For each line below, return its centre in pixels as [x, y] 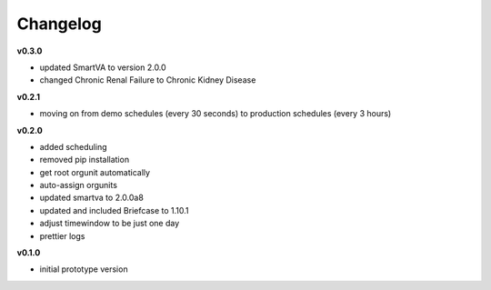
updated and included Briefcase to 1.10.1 [114, 210]
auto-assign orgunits [79, 185]
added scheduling [73, 146]
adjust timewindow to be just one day [110, 224]
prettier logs [62, 235]
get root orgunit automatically [95, 172]
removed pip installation [85, 160]
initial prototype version [84, 269]
